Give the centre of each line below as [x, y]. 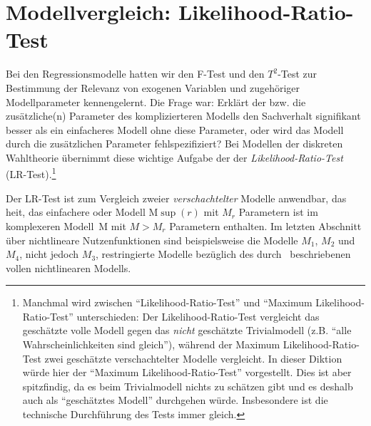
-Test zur [298, 74]
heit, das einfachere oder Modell [76, 212]
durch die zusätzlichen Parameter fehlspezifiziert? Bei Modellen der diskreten [174, 144]
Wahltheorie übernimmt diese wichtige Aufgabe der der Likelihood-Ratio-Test [174, 157]
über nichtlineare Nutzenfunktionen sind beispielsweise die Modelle [152, 240]
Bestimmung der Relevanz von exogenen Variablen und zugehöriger [153, 87]
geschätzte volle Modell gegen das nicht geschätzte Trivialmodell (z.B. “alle [187, 330]
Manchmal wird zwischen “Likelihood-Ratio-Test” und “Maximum [167, 302]
